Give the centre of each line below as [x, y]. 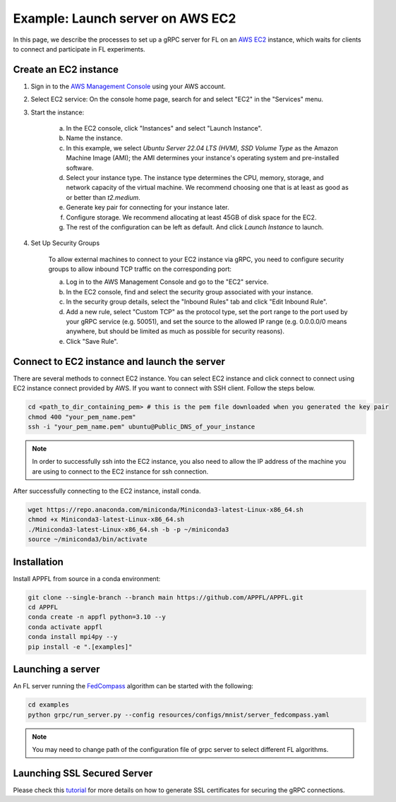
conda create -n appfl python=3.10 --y [97, 617]
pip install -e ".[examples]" [80, 647]
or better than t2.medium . [103, 197]
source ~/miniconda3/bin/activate [88, 539]
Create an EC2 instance [66, 70]
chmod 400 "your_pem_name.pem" [82, 417]
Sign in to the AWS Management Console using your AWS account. [128, 86]
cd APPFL [43, 608]
